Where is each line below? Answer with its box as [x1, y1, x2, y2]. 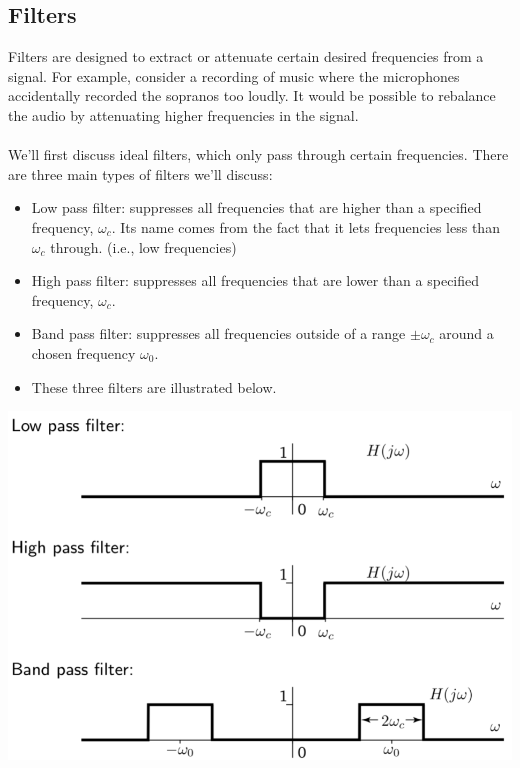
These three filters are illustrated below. [31, 376, 277, 397]
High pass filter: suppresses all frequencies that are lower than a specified [31, 270, 480, 291]
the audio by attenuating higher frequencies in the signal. [8, 104, 359, 125]
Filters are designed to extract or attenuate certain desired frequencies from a [8, 46, 484, 67]
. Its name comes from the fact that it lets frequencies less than [111, 216, 500, 237]
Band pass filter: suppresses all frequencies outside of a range [31, 323, 406, 344]
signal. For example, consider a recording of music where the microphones [8, 65, 460, 86]
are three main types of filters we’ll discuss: [8, 163, 273, 184]
